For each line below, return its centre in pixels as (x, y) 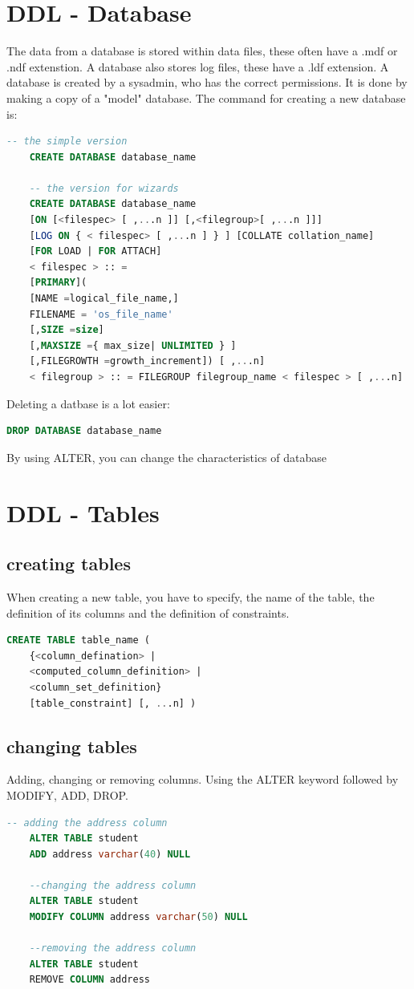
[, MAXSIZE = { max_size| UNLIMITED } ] (133, 345)
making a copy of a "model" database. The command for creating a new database (206, 97)
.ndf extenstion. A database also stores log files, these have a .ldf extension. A (198, 66)
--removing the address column (113, 948)
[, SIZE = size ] (67, 330)
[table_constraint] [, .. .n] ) (113, 703)
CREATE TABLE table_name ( (78, 640)
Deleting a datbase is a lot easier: (88, 403)
